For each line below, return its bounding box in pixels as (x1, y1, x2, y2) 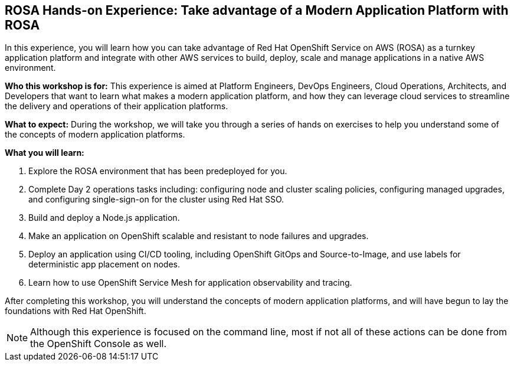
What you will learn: (5, 148, 84, 158)
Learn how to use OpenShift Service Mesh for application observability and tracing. (28, 277, 352, 288)
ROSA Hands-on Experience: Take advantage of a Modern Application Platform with (5, 3, 509, 18)
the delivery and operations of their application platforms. (5, 101, 228, 112)
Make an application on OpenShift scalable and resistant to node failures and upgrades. (28, 231, 369, 241)
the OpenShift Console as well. (30, 338, 167, 350)
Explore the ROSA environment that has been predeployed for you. (28, 166, 287, 177)
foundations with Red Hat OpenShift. (5, 306, 146, 316)
